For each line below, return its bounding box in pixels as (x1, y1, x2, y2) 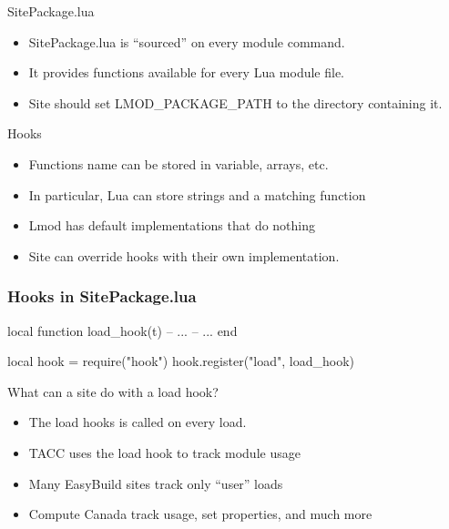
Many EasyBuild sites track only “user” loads (28, 473, 283, 493)
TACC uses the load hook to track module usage (28, 443, 301, 462)
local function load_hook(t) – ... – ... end (7, 320, 238, 340)
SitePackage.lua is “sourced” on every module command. (28, 32, 345, 51)
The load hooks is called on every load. (28, 412, 247, 432)
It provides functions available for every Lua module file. (28, 63, 345, 82)
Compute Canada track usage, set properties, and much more (28, 504, 372, 524)
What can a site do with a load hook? (7, 381, 219, 401)
